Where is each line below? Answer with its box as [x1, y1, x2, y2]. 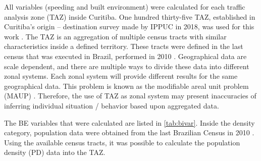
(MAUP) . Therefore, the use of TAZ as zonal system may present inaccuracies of [4, 90, 256, 101]
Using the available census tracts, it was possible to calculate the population [4, 137, 240, 147]
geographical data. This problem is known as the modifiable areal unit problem [4, 80, 249, 91]
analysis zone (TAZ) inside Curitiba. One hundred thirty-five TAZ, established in [4, 11, 255, 22]
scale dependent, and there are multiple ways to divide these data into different [4, 61, 249, 71]
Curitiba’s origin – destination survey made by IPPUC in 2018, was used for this [4, 21, 254, 32]
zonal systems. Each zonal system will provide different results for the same [4, 71, 238, 81]
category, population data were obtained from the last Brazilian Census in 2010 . [4, 127, 254, 138]
